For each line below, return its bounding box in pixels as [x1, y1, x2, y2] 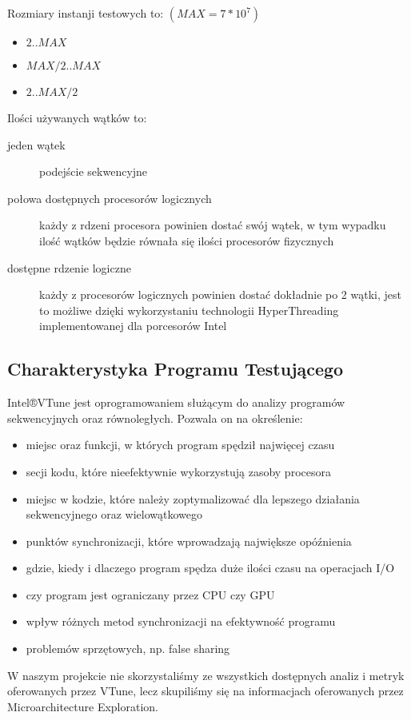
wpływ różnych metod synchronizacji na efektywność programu [26, 613, 336, 630]
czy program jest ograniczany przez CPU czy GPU [26, 586, 275, 603]
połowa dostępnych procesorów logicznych [7, 189, 212, 206]
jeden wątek [7, 136, 66, 153]
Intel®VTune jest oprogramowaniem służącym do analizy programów [7, 394, 345, 411]
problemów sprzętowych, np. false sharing [26, 640, 230, 657]
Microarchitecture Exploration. [7, 698, 158, 714]
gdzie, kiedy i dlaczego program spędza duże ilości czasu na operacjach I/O [26, 559, 395, 576]
